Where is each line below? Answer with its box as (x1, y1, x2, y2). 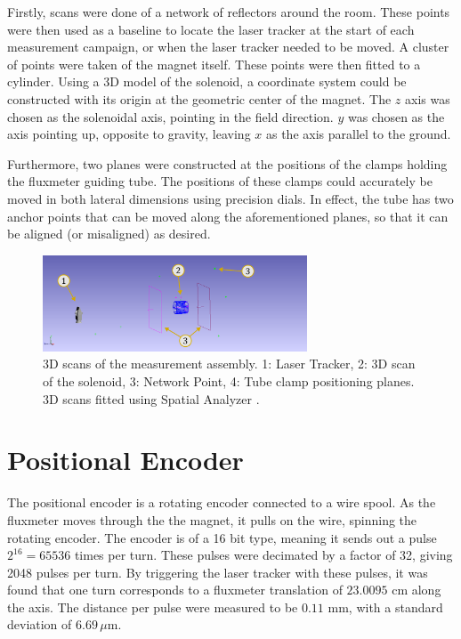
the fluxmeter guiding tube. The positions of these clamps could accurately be (7, 172, 433, 190)
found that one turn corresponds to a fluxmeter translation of (7, 580, 343, 599)
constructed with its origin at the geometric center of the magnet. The (7, 89, 392, 108)
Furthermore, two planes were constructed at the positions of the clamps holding (7, 154, 448, 173)
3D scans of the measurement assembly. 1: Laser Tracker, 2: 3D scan (43, 354, 416, 373)
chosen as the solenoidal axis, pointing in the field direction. (7, 107, 334, 125)
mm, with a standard (328, 597, 443, 616)
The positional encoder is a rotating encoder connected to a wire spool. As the (7, 493, 436, 512)
